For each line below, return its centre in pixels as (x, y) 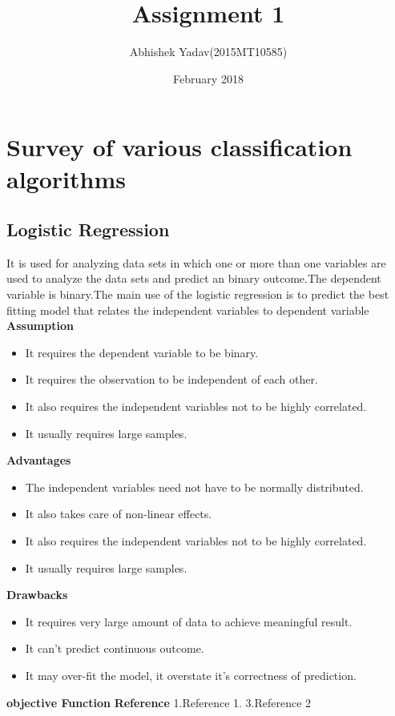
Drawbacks (37, 595)
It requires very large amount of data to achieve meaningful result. (189, 621)
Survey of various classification (179, 147)
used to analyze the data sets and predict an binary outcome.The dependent (194, 278)
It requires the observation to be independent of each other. (171, 379)
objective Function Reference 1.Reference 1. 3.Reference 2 (159, 702)
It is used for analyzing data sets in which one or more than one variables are (196, 262)
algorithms (66, 178)
